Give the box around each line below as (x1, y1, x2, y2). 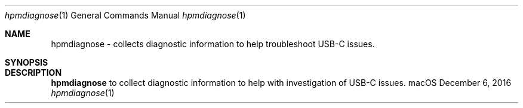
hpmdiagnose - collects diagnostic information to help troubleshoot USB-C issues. (51, 39, 375, 49)
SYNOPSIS (5, 57, 48, 67)
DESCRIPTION (5, 67, 62, 78)
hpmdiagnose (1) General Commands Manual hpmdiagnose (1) (5, 10, 246, 20)
